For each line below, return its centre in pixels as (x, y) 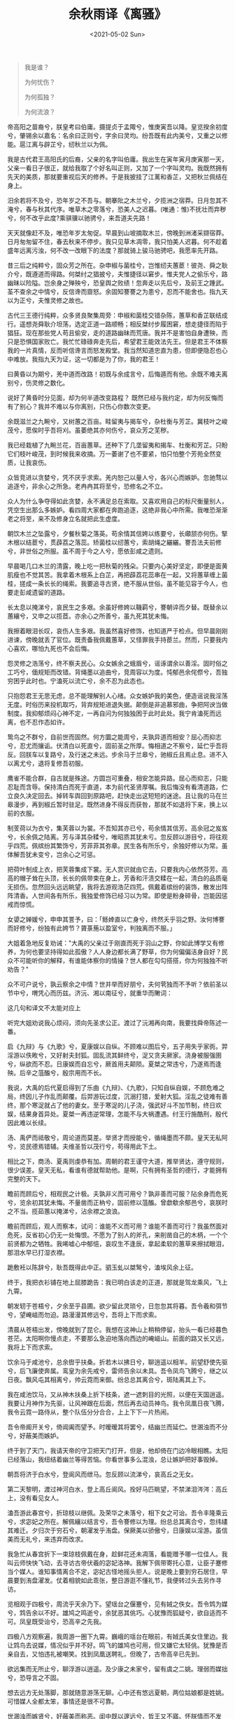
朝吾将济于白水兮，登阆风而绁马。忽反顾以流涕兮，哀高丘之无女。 (102, 1474)
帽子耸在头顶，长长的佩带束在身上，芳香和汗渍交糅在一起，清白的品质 (120, 878)
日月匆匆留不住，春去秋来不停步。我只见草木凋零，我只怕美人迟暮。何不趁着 (117, 241)
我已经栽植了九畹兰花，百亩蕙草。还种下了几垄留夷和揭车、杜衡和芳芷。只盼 (117, 445)
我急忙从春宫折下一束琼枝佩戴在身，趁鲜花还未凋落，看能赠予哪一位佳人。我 (117, 1553)
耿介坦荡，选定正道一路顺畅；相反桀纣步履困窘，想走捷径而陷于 (136, 324)
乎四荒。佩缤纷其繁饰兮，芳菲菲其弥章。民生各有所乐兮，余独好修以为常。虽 (117, 845)
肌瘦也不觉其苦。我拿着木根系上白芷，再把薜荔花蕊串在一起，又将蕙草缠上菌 (117, 574)
